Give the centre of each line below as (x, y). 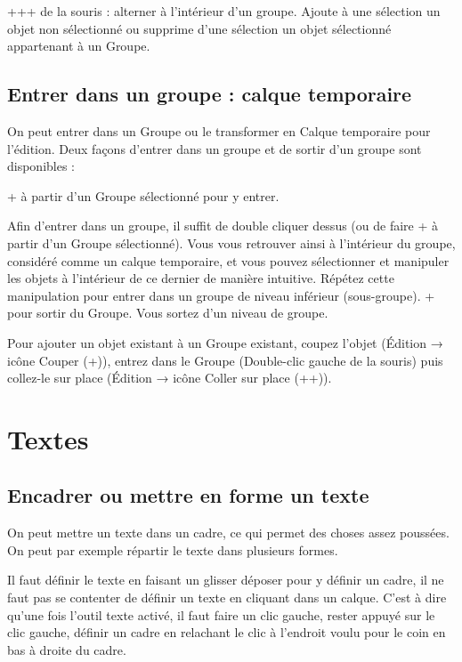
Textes (48, 438)
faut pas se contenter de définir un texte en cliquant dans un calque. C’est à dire (227, 597)
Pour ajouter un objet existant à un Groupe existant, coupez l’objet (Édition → (225, 342)
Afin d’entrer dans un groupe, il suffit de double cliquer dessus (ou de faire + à (223, 226)
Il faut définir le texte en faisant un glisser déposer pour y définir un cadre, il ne (226, 580)
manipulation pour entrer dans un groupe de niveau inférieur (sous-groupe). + (221, 295)
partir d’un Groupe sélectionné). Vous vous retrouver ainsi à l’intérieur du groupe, (231, 242)
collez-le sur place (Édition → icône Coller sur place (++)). (170, 378)
